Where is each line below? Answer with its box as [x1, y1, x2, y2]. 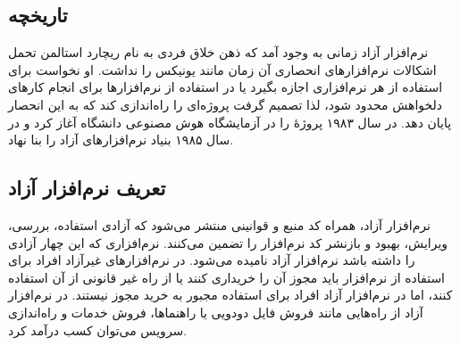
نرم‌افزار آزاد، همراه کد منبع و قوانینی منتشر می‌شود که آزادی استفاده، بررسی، [8, 215, 431, 234]
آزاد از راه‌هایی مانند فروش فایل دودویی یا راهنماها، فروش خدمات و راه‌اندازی [8, 302, 423, 321]
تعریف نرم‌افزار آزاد [8, 174, 166, 202]
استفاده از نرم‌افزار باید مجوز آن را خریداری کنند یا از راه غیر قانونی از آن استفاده [8, 268, 446, 286]
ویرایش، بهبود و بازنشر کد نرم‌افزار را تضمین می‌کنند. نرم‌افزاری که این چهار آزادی [8, 233, 448, 251]
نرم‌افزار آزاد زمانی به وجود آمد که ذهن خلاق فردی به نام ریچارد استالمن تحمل [8, 43, 429, 62]
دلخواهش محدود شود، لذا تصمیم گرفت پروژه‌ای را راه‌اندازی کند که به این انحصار [8, 95, 443, 113]
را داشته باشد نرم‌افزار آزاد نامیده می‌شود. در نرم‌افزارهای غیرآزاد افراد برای [8, 251, 415, 269]
